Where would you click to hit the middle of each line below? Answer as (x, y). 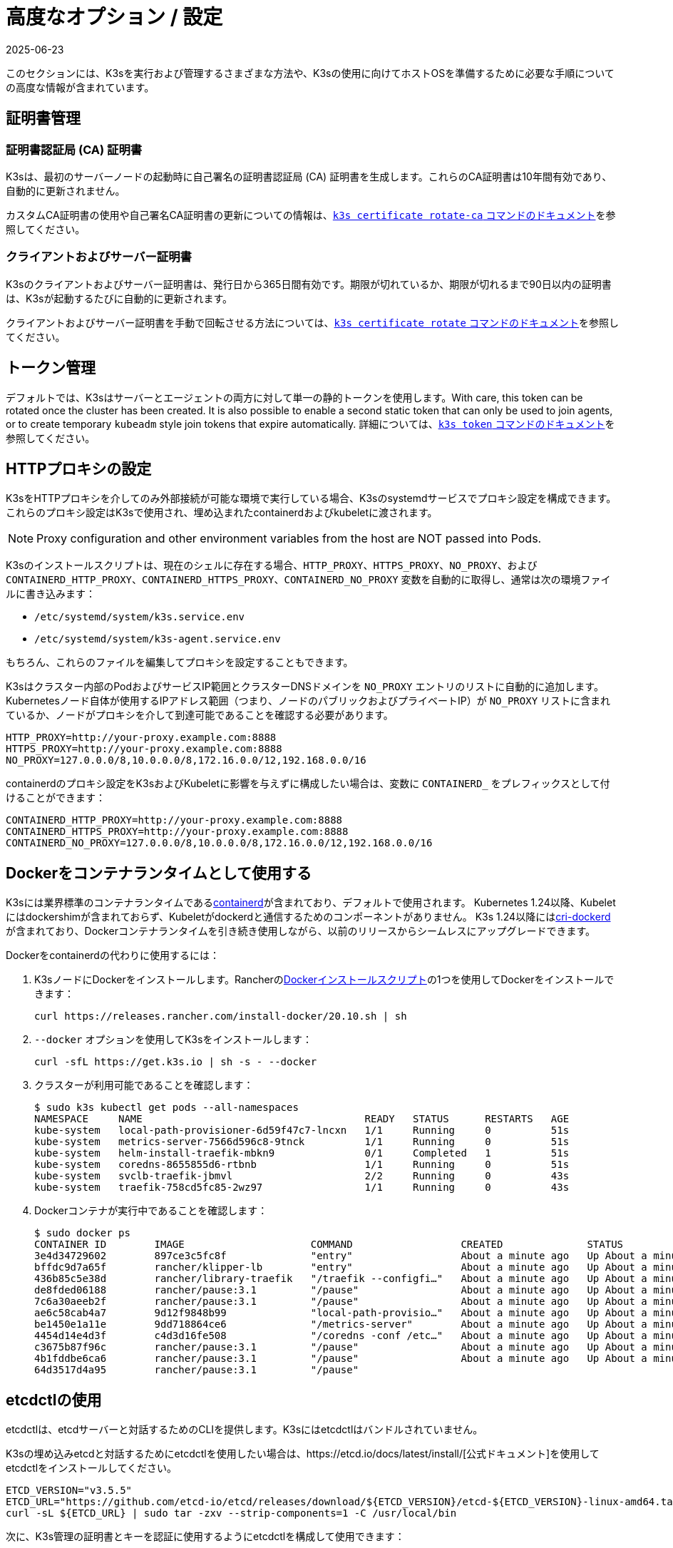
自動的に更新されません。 (66, 190)
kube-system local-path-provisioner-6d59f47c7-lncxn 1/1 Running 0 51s (302, 1131)
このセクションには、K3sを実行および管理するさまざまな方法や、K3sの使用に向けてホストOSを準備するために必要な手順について (310, 73)
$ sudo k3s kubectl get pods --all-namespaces (166, 1108)
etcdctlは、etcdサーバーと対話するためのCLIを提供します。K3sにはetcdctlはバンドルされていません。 (245, 1430)
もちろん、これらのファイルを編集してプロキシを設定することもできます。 (180, 662)
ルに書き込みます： (51, 594)
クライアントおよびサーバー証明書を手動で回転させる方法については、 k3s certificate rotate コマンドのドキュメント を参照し (312, 322)
